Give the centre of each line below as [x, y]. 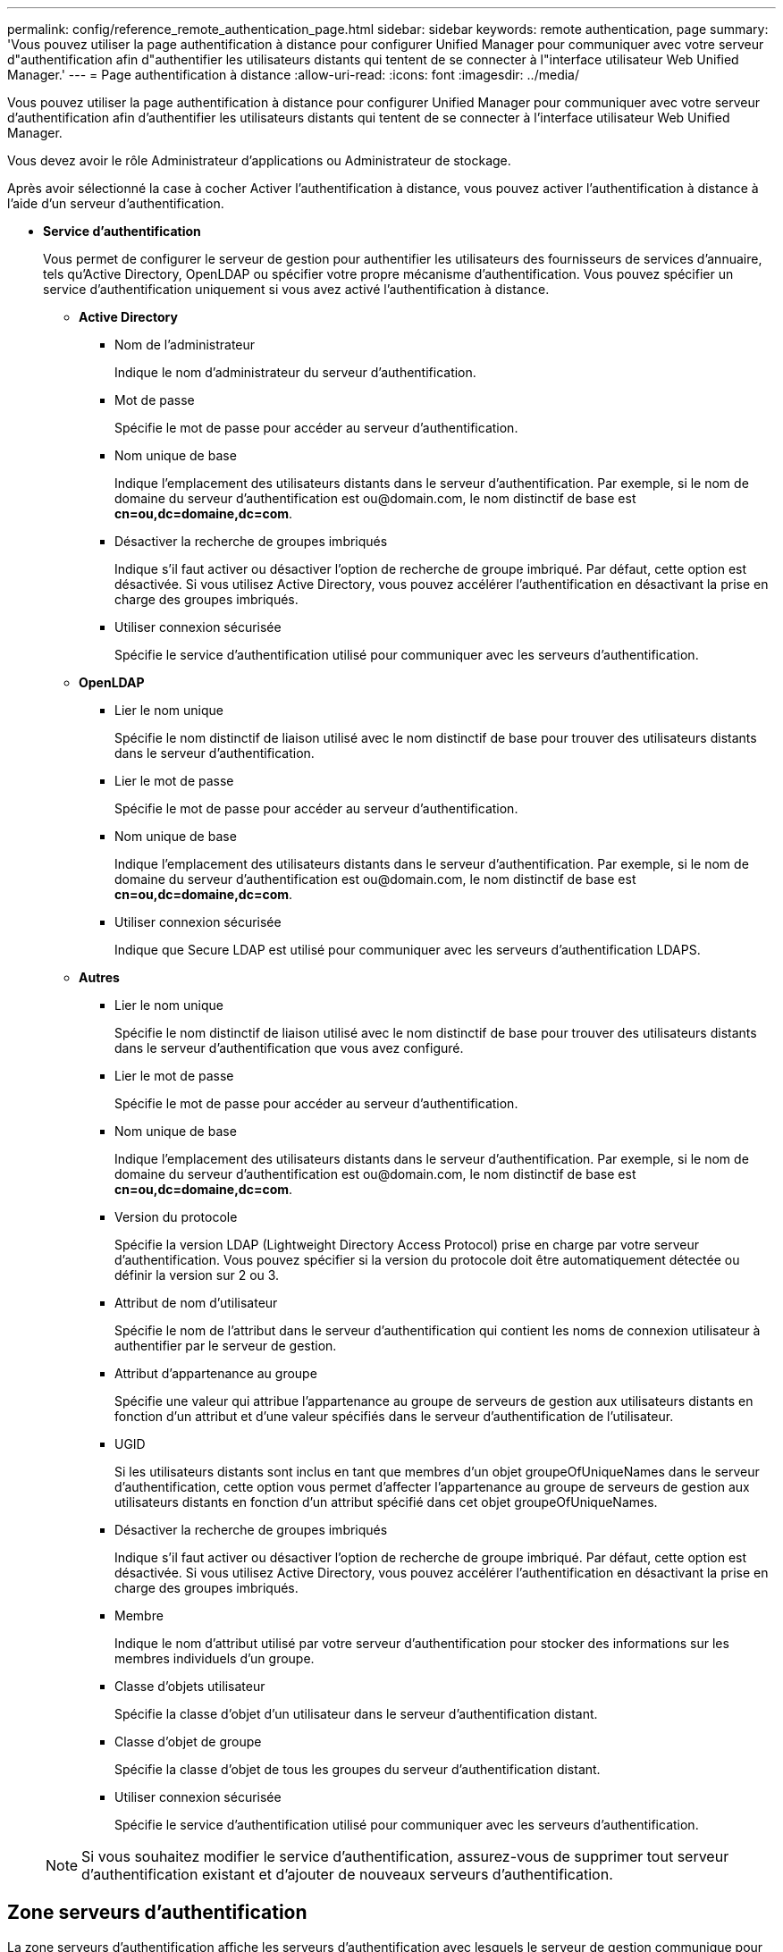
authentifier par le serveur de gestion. [226, 1346]
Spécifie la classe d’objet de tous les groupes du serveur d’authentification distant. [358, 1769]
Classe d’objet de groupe [188, 1742]
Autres [99, 977]
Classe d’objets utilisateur [190, 1686]
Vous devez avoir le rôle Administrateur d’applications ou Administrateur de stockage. [259, 160]
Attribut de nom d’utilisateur [196, 1303]
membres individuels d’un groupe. [215, 1658]
